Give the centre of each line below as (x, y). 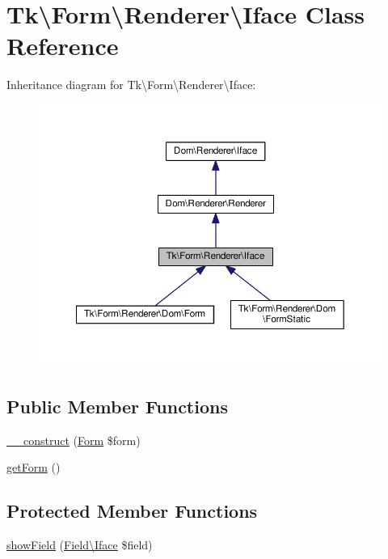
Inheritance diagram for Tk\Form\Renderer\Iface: (131, 85)
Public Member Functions (117, 406)
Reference (63, 46)
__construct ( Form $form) (74, 440)
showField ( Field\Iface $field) (80, 545)
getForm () (34, 467)
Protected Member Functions (132, 511)
